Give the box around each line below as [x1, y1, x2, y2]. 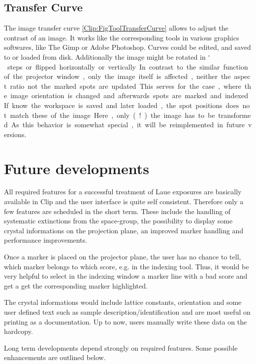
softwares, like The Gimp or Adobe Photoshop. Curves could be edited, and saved [4, 42, 251, 52]
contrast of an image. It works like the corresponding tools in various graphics [4, 32, 239, 42]
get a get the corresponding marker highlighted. [4, 280, 148, 291]
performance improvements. [4, 235, 87, 245]
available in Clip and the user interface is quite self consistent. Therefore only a [4, 196, 244, 207]
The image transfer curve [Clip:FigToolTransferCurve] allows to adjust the [4, 23, 228, 33]
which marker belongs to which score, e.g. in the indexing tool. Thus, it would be [4, 261, 249, 271]
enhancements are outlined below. [4, 352, 106, 363]
